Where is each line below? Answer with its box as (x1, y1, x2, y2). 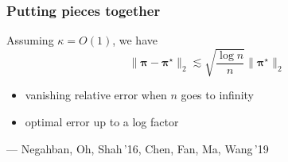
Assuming (6, 32, 54, 48)
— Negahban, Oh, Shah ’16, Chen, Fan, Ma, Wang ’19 (6, 140, 269, 156)
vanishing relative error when (25, 87, 167, 103)
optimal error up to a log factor (25, 113, 179, 129)
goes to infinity (181, 87, 254, 103)
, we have (112, 32, 158, 48)
